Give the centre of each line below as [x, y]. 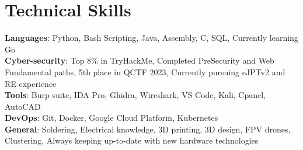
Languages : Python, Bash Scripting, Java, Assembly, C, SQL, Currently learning [151, 38]
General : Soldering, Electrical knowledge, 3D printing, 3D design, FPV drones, [148, 129]
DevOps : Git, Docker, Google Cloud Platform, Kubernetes [112, 118]
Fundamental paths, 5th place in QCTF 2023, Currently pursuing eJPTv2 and [145, 71]
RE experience [31, 83]
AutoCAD [23, 106]
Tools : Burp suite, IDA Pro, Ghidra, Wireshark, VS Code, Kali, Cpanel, [135, 95]
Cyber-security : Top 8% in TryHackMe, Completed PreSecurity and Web [140, 60]
